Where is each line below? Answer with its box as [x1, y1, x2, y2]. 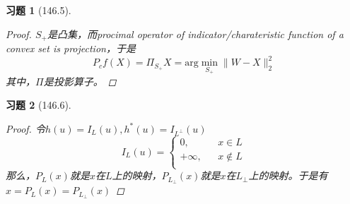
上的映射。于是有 [248, 168, 328, 183]
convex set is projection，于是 [6, 41, 136, 56]
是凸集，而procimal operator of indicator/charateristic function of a [47, 26, 344, 41]
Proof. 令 [6, 121, 45, 136]
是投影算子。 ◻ [43, 73, 117, 88]
